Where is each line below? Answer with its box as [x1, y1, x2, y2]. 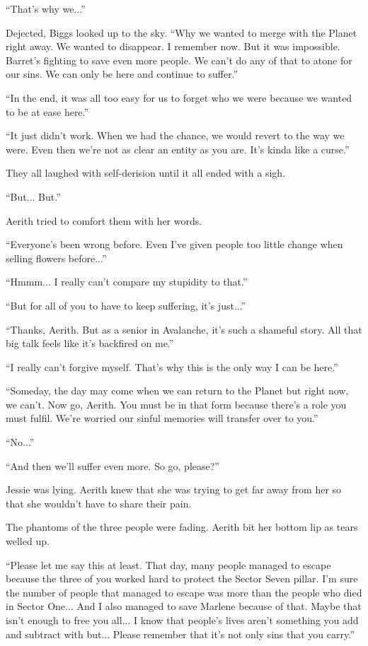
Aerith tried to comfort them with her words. [6, 213, 202, 228]
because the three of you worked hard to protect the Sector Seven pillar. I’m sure [6, 571, 358, 586]
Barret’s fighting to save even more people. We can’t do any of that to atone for [6, 52, 352, 67]
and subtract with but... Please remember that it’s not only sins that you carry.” [6, 626, 355, 641]
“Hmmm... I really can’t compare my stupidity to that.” [6, 274, 248, 289]
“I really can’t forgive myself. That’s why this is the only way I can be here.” [6, 359, 338, 374]
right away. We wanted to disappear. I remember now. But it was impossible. [6, 39, 340, 54]
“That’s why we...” [6, 1, 86, 16]
